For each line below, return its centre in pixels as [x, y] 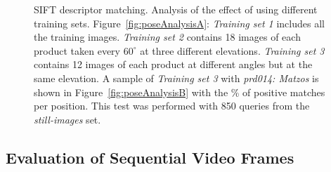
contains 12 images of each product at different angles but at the [173, 64]
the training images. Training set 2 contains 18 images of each [167, 37]
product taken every [77, 50]
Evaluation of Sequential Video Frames [150, 157]
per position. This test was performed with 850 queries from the [172, 106]
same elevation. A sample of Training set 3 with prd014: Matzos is [176, 78]
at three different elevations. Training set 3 [232, 50]
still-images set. [67, 119]
